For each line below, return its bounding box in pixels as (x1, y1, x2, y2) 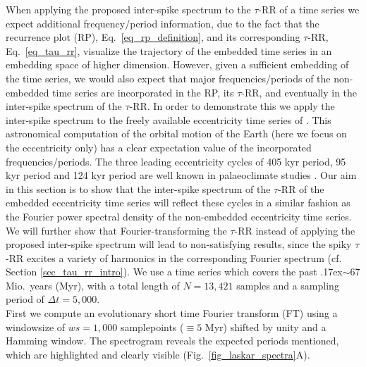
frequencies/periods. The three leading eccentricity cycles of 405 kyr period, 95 (6, 154, 346, 168)
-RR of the (278, 181, 324, 196)
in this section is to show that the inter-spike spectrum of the (6, 181, 271, 196)
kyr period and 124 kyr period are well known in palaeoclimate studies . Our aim (6, 168, 357, 182)
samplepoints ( (120, 319, 184, 334)
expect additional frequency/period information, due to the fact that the (6, 15, 319, 30)
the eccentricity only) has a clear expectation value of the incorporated (6, 139, 312, 154)
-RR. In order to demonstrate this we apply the (129, 99, 335, 113)
